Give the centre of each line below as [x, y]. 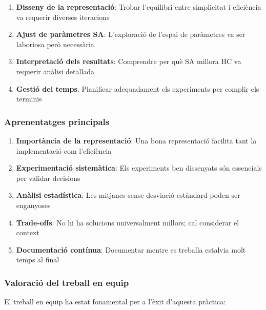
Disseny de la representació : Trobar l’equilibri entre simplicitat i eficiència [139, 7]
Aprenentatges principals [57, 121]
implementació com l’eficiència [64, 150]
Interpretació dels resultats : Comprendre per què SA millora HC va [129, 61]
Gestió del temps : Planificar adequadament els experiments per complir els [138, 88]
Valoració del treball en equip [67, 282]
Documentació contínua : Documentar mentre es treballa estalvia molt [131, 249]
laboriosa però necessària [55, 44]
